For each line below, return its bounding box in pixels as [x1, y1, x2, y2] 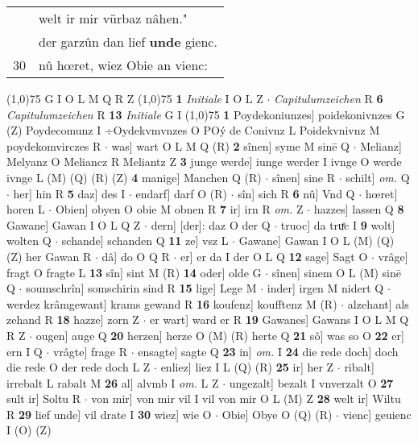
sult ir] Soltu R [6, 390, 81, 407]
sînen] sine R [271, 168, 336, 185]
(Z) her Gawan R [6, 247, 92, 264]
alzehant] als [347, 295, 409, 312]
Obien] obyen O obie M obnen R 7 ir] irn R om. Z [55, 201, 304, 218]
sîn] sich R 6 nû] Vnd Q [238, 185, 355, 201]
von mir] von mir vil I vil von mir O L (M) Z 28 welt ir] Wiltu [91, 390, 401, 407]
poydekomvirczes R [6, 137, 101, 154]
